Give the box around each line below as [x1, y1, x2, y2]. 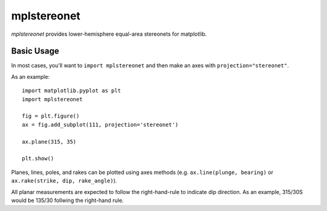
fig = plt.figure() [22, 113, 80, 119]
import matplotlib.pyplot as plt [22, 87, 121, 94]
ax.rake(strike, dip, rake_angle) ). [11, 177, 117, 184]
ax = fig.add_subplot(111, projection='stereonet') [22, 121, 179, 128]
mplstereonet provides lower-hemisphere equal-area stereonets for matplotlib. [11, 30, 207, 38]
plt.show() [22, 155, 54, 162]
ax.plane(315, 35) [22, 138, 77, 145]
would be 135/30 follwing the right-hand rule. [11, 196, 124, 204]
